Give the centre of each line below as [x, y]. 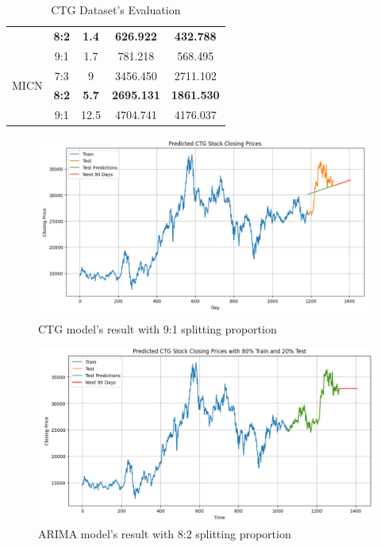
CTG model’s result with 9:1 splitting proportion [158, 328]
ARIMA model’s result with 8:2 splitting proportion [165, 533]
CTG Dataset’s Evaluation [116, 10]
